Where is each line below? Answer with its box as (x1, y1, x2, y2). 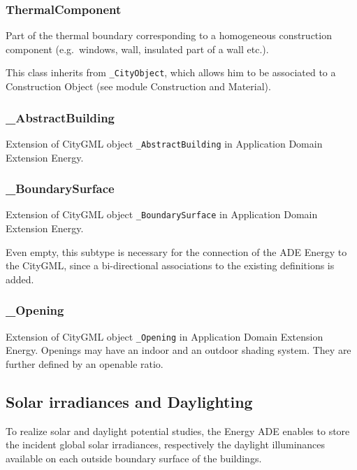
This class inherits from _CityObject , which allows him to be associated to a (6, 65, 336, 80)
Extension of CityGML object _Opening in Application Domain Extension (6, 329, 323, 343)
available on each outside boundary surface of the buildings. (6, 450, 262, 465)
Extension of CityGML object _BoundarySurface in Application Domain (6, 207, 318, 222)
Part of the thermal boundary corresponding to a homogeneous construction (6, 28, 332, 43)
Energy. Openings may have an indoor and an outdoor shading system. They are (6, 343, 351, 357)
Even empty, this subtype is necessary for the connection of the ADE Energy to (6, 244, 347, 259)
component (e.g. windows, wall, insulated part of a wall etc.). (6, 41, 269, 56)
